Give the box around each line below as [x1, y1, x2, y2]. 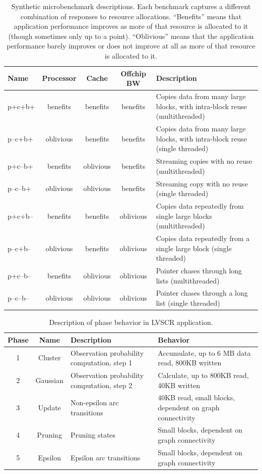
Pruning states [71, 430, 116, 440]
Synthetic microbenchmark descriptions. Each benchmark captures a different [11, 1, 251, 11]
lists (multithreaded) [156, 275, 220, 286]
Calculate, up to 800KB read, [158, 370, 249, 380]
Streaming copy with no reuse [156, 178, 248, 188]
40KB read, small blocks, [158, 392, 235, 403]
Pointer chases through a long [156, 288, 248, 298]
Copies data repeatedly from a [156, 232, 250, 243]
